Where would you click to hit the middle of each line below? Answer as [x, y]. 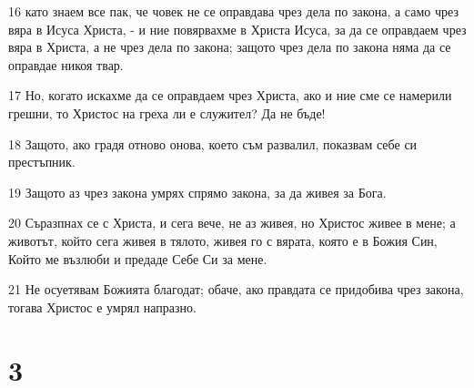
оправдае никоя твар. [66, 64]
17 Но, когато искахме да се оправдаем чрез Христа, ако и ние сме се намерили [230, 95]
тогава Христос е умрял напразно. [102, 306]
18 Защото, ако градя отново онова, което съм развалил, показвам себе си [213, 143]
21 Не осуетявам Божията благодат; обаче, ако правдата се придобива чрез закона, [236, 289]
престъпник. [42, 162]
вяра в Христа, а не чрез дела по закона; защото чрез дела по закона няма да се [230, 47]
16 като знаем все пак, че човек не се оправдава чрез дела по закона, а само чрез [233, 11]
